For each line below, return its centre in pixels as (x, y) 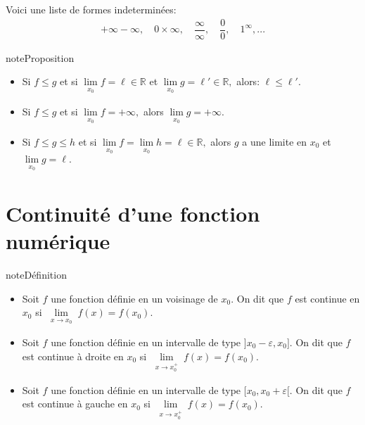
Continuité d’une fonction (133, 213)
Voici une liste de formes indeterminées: (91, 9)
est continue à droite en (73, 356)
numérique (58, 241)
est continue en (327, 298)
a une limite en (275, 141)
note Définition (36, 274)
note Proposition (40, 57)
